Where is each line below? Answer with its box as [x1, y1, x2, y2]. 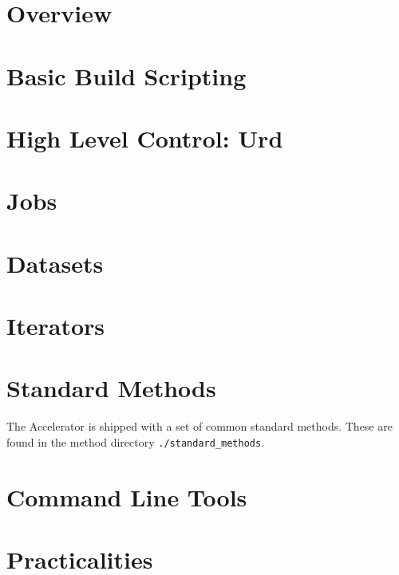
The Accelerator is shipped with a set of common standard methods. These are [6, 418, 393, 435]
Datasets [6, 246, 104, 279]
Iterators [6, 309, 105, 342]
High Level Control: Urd [6, 121, 283, 154]
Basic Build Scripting [6, 59, 247, 92]
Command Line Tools [6, 480, 247, 513]
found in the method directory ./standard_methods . [6, 433, 265, 450]
